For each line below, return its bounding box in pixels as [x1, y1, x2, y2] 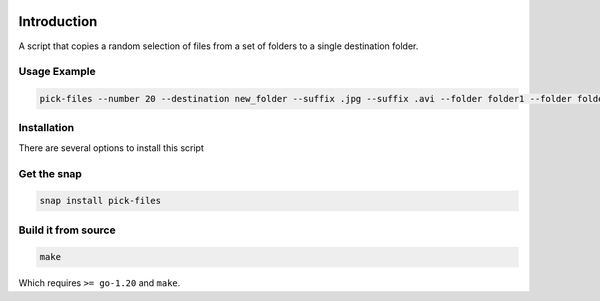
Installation [18, 121, 75, 135]
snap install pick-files [39, 195, 162, 207]
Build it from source [18, 223, 116, 237]
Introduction [18, 13, 98, 30]
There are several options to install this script [18, 141, 205, 154]
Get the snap [18, 166, 82, 180]
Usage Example [18, 65, 96, 79]
